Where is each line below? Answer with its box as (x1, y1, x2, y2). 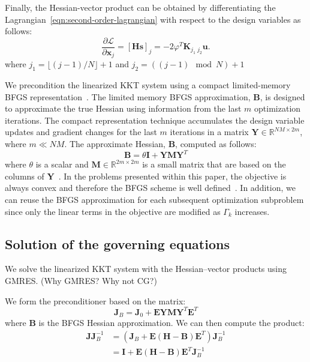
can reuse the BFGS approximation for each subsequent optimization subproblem (5, 193, 304, 205)
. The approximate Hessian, (64, 137, 165, 150)
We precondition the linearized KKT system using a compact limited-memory (5, 79, 291, 91)
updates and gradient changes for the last (5, 125, 157, 138)
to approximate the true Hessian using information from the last (5, 102, 242, 115)
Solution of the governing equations (5, 234, 230, 253)
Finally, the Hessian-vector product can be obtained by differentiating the (5, 1, 276, 13)
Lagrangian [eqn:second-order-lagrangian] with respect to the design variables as (5, 13, 301, 25)
